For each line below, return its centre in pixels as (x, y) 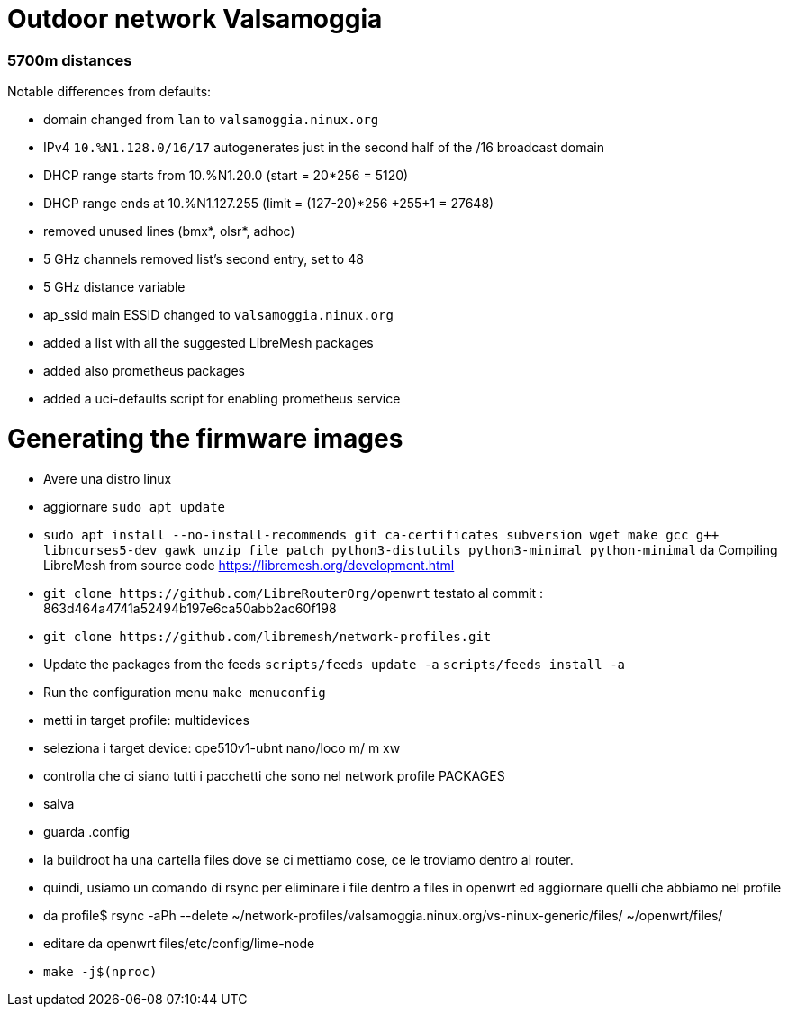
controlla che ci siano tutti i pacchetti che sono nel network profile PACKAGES (274, 775)
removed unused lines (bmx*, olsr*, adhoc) (169, 231)
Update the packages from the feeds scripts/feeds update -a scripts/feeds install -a (334, 664)
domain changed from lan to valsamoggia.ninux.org (211, 120)
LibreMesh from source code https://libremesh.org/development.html (249, 565)
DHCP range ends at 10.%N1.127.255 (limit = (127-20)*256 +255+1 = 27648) (269, 204)
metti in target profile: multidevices (146, 720)
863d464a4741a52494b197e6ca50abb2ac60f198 (190, 608)
